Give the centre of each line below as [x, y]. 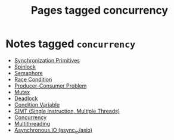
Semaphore [28, 73]
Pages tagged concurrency [100, 10]
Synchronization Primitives [47, 60]
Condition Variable [37, 104]
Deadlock [26, 98]
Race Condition [33, 79]
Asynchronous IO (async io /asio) [53, 130]
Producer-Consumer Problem [50, 85]
